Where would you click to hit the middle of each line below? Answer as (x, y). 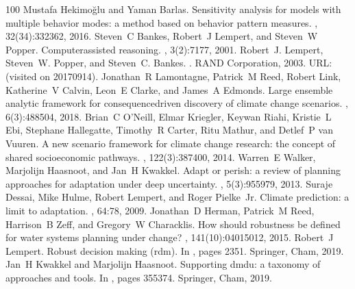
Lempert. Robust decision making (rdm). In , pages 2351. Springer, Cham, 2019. (175, 250)
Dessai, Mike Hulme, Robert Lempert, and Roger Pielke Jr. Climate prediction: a (177, 197)
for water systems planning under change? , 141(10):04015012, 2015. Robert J (170, 237)
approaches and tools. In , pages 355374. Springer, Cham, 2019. (139, 277)
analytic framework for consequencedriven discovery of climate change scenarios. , (177, 103)
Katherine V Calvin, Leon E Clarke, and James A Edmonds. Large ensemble (169, 89)
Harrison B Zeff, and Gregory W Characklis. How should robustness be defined (173, 224)
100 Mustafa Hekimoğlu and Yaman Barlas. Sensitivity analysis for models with (173, 9)
